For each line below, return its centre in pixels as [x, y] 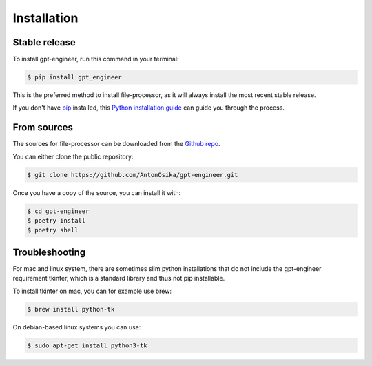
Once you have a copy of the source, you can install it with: [97, 192]
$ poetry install [56, 221]
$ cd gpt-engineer [58, 211]
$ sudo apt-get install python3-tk [87, 345]
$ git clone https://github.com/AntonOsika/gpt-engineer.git [133, 175]
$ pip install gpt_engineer [74, 77]
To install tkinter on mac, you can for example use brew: [92, 291]
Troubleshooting [49, 252]
